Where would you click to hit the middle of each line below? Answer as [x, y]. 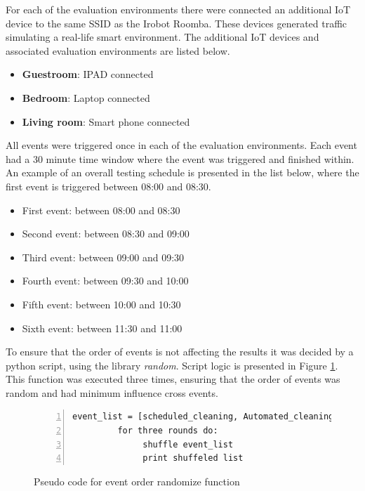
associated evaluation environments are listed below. [118, 50]
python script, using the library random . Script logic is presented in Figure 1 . [172, 365]
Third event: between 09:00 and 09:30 [103, 257]
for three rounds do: [168, 431]
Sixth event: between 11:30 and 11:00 [102, 328]
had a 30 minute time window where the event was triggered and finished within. [180, 158]
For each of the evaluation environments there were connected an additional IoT [178, 9]
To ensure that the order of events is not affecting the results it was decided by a [180, 352]
